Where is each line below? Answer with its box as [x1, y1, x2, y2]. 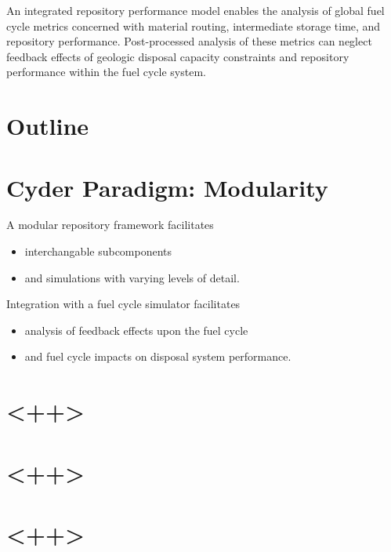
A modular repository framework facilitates [6, 216, 214, 233]
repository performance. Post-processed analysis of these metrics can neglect [6, 33, 372, 49]
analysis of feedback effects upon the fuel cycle [24, 321, 248, 338]
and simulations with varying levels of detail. [24, 269, 240, 285]
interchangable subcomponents [24, 243, 172, 260]
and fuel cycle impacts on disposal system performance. [24, 348, 291, 365]
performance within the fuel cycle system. [6, 64, 206, 80]
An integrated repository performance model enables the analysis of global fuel [6, 2, 385, 18]
